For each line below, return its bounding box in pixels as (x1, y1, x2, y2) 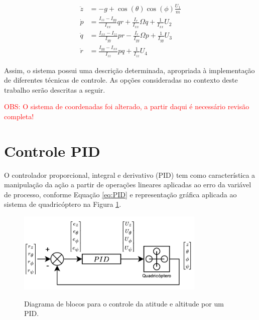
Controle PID (4, 140, 100, 161)
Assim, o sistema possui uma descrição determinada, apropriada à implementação (4, 65, 255, 75)
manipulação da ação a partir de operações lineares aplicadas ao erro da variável (4, 179, 251, 190)
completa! (4, 111, 34, 121)
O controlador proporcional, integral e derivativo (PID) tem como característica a (4, 169, 255, 180)
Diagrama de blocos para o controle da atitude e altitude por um (24, 298, 224, 308)
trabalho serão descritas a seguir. (4, 84, 105, 95)
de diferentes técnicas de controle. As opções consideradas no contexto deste (4, 75, 238, 85)
